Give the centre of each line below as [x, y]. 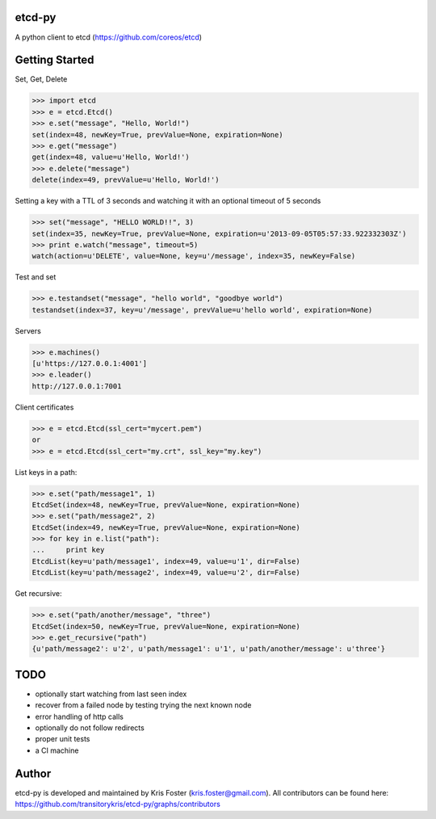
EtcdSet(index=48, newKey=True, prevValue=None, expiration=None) [166, 504]
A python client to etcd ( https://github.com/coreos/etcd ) [108, 37]
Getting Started [55, 60]
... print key [68, 550]
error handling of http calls [80, 716]
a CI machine [57, 750]
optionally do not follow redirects [90, 728]
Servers [28, 330]
